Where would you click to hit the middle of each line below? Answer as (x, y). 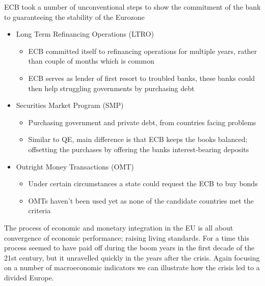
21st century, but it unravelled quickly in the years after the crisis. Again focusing (132, 257)
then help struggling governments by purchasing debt (111, 88)
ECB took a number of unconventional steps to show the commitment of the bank (132, 7)
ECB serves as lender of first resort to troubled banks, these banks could (142, 78)
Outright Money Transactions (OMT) (75, 166)
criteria (39, 210)
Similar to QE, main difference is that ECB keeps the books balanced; (138, 139)
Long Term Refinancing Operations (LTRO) (85, 34)
